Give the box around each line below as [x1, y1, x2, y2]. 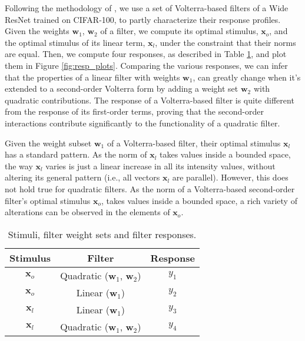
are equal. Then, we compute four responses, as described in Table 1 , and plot [5, 48, 287, 60]
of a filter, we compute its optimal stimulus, [100, 25, 258, 37]
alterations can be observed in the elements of [5, 206, 170, 218]
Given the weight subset [5, 136, 92, 149]
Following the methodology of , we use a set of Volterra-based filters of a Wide [5, 2, 289, 14]
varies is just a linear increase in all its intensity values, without [45, 159, 276, 172]
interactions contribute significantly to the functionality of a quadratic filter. [5, 116, 280, 129]
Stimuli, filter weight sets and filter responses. [8, 227, 197, 241]
